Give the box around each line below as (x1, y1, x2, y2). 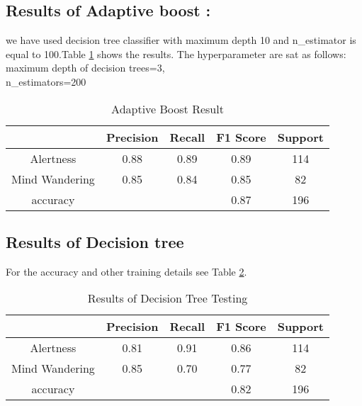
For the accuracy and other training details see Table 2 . (6, 264, 247, 278)
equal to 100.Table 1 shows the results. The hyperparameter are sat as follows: (6, 46, 346, 61)
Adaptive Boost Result (111, 100, 224, 117)
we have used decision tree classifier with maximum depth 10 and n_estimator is (6, 33, 356, 47)
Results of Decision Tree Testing (87, 290, 248, 307)
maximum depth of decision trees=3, (6, 60, 165, 75)
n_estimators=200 (6, 74, 86, 89)
